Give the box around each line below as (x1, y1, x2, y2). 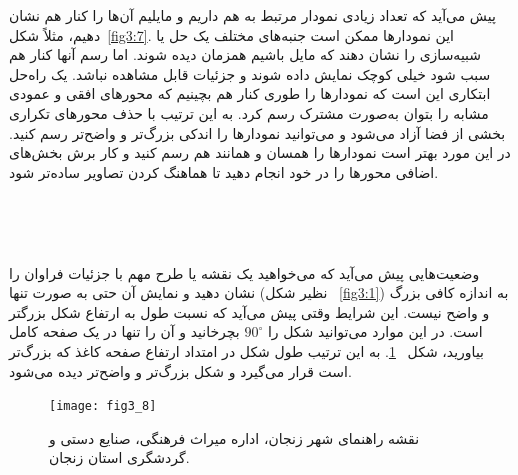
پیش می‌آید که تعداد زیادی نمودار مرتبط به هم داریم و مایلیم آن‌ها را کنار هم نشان (9, 5, 496, 25)
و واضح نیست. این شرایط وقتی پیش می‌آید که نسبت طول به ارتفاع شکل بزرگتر (9, 301, 490, 322)
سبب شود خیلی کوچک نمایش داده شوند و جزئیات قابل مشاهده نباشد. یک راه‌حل (9, 63, 491, 84)
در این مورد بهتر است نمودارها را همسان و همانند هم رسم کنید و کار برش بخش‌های (9, 142, 511, 163)
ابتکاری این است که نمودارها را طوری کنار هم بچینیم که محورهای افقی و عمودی (9, 83, 491, 104)
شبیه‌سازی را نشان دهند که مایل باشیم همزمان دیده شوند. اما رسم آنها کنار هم (9, 44, 482, 65)
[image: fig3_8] (49, 399, 157, 414)
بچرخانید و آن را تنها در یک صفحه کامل (9, 321, 240, 342)
